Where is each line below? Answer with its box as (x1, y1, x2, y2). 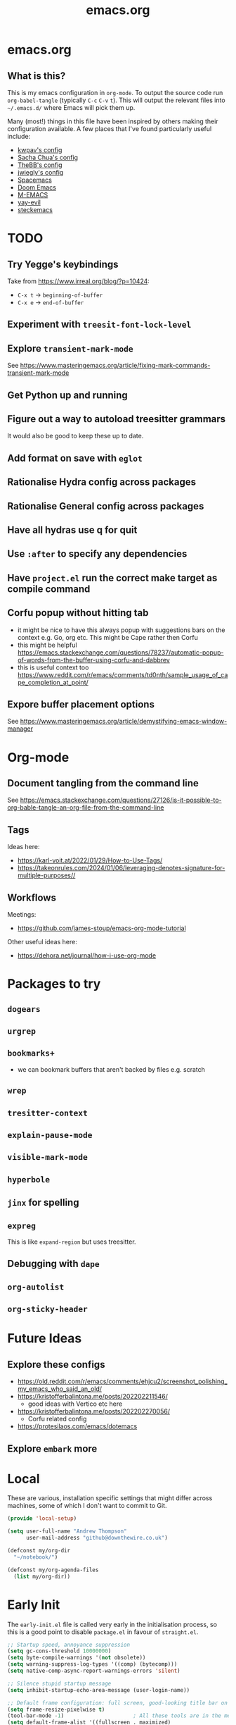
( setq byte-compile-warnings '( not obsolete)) (7, 1655, 146, 1662)
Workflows (7, 891, 56, 903)
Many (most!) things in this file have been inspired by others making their (7, 117, 219, 125)
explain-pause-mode (7, 1130, 93, 1140)
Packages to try (7, 976, 101, 992)
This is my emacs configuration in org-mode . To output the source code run (7, 89, 223, 97)
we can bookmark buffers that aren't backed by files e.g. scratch (17, 1065, 206, 1073)
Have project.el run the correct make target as (7, 571, 218, 583)
